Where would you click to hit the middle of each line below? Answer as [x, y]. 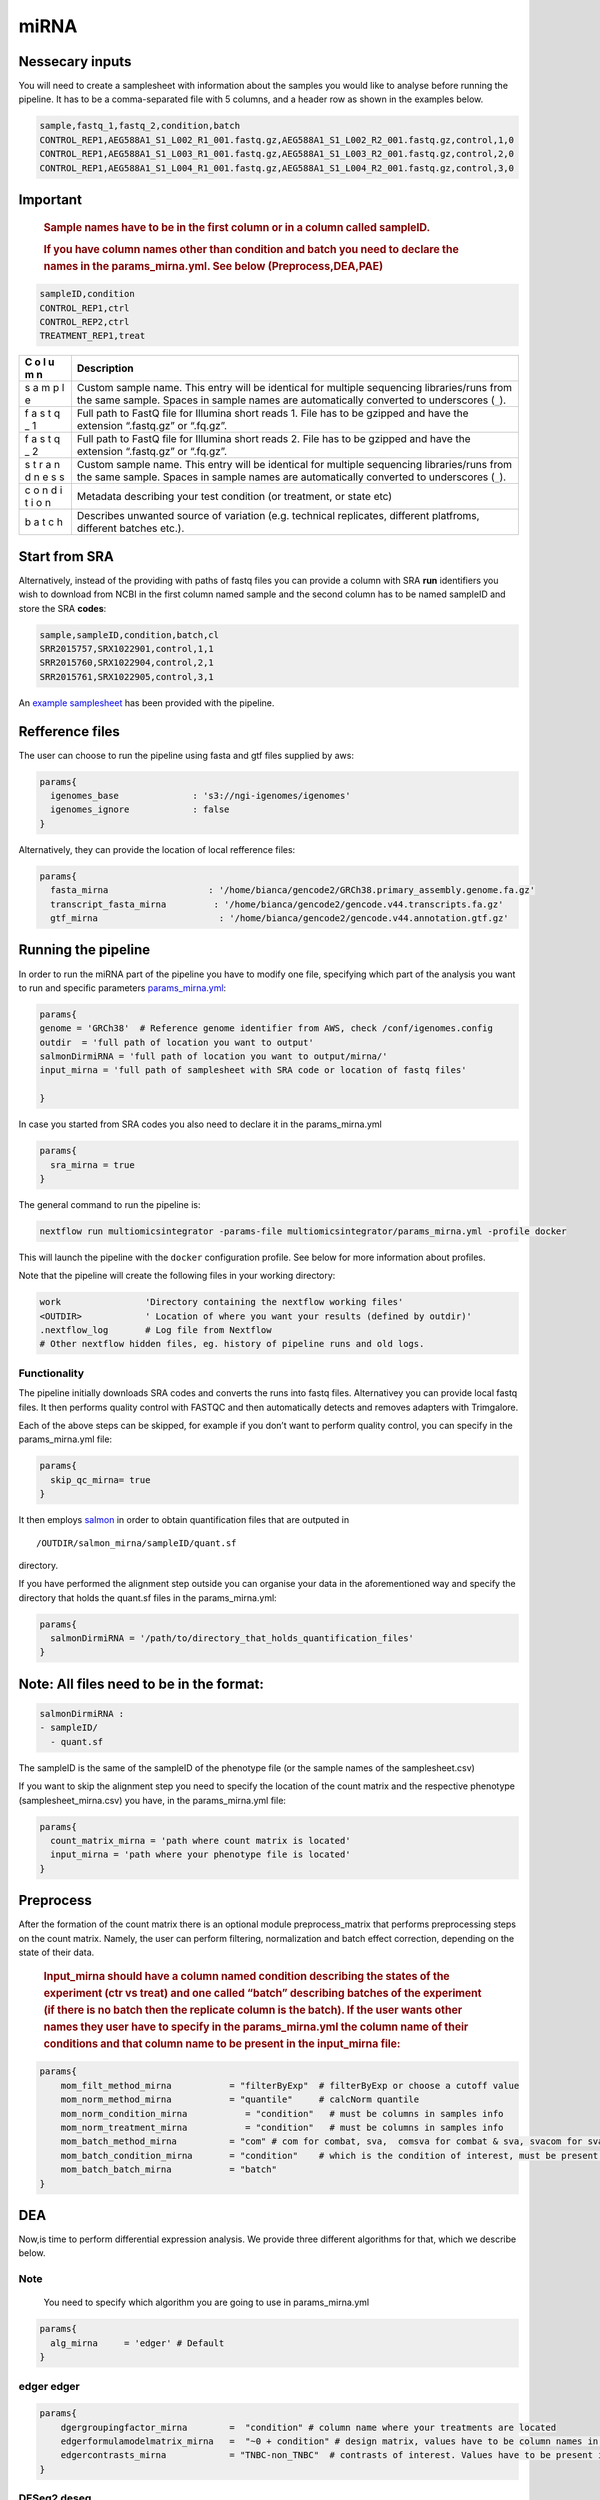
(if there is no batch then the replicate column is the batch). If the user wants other [253, 2010]
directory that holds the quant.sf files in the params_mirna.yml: [147, 1597]
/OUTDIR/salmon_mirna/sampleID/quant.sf [136, 1543]
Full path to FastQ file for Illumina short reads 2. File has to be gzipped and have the [273, 439]
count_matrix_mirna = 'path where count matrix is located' [200, 1840]
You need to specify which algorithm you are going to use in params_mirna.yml [206, 2302]
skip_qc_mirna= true [100, 1479]
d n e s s [44, 477]
